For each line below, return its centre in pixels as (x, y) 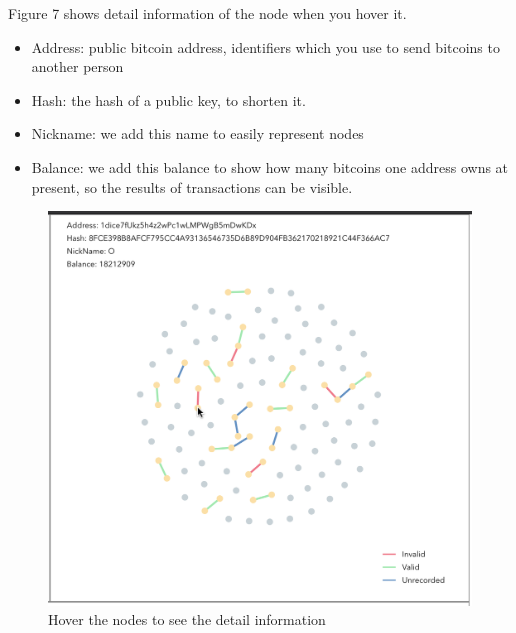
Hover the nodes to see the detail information (187, 619)
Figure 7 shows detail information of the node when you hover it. (207, 13)
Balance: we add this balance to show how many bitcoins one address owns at (270, 166)
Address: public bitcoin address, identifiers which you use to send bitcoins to (265, 46)
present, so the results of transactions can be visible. (192, 186)
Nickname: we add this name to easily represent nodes (197, 133)
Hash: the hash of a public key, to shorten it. (168, 99)
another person (77, 66)
